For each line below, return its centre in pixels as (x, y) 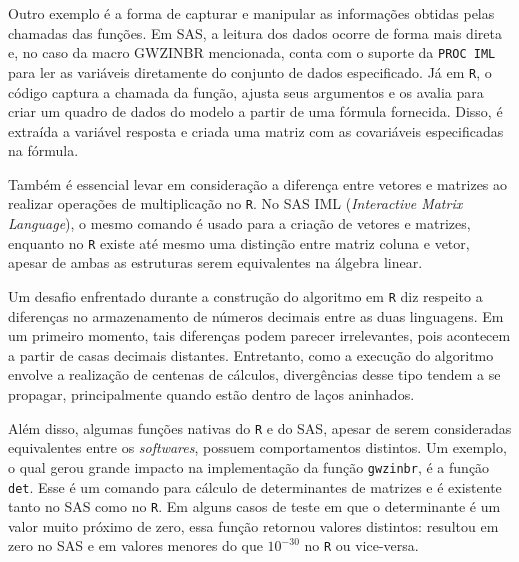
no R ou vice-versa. (361, 545)
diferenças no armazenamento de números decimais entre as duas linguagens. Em (256, 315)
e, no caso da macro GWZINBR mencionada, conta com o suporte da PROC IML (252, 52)
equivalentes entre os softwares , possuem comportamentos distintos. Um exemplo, (257, 447)
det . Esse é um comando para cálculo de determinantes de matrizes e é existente (255, 486)
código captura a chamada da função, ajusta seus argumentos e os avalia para (246, 91)
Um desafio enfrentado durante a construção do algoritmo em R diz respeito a (245, 295)
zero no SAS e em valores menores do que (135, 545)
